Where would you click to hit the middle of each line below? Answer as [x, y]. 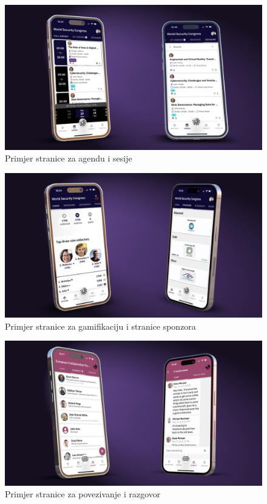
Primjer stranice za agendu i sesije [69, 158]
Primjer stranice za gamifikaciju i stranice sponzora [100, 326]
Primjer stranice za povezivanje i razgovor [83, 494]
